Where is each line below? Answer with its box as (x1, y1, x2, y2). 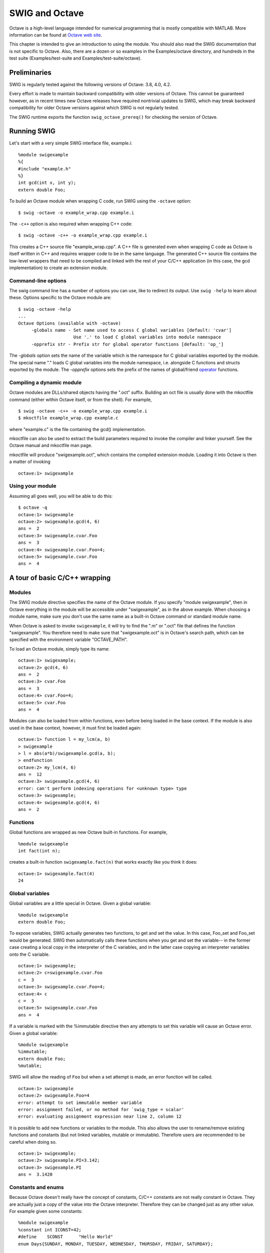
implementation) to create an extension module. (9, 265, 108, 271)
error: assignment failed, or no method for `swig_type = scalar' (18, 1107, 184, 1113)
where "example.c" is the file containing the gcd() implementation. (9, 426, 146, 432)
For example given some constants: (9, 1208, 82, 1214)
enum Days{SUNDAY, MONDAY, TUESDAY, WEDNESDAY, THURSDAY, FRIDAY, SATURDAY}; (18, 1241, 213, 1246)
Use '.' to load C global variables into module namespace (73, 334, 221, 340)
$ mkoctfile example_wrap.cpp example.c (18, 415, 118, 421)
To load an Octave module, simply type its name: (9, 646, 110, 652)
